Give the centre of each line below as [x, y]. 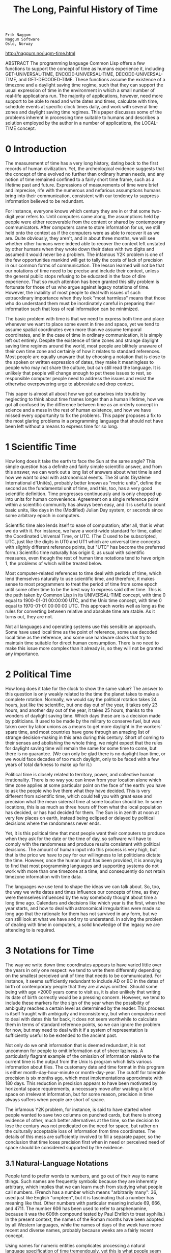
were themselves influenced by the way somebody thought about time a [81, 897]
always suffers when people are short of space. [55, 1099]
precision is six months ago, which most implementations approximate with [84, 1078]
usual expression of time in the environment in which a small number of [80, 90]
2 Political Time [39, 674]
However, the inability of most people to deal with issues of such [73, 293]
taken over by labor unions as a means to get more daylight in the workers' [84, 726]
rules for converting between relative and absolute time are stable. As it [80, 611]
